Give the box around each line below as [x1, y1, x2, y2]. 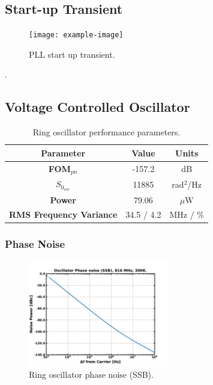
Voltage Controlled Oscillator [5, 97, 190, 116]
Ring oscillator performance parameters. [32, 126, 181, 138]
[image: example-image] [29, 31, 124, 40]
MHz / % [169, 208, 204, 221]
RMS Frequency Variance [9, 208, 118, 221]
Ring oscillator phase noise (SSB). [29, 368, 154, 381]
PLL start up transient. [29, 48, 115, 60]
